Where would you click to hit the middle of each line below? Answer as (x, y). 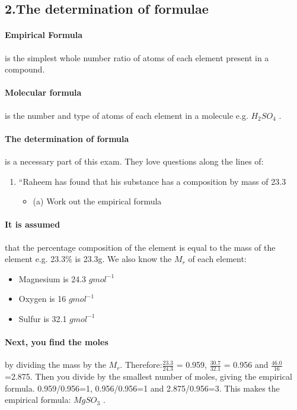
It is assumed (33, 224)
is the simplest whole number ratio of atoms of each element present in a (137, 57)
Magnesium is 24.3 (52, 278)
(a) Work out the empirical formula (97, 201)
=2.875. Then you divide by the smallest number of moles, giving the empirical (148, 376)
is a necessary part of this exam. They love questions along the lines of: (134, 161)
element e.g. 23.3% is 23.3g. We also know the (88, 259)
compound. (25, 69)
